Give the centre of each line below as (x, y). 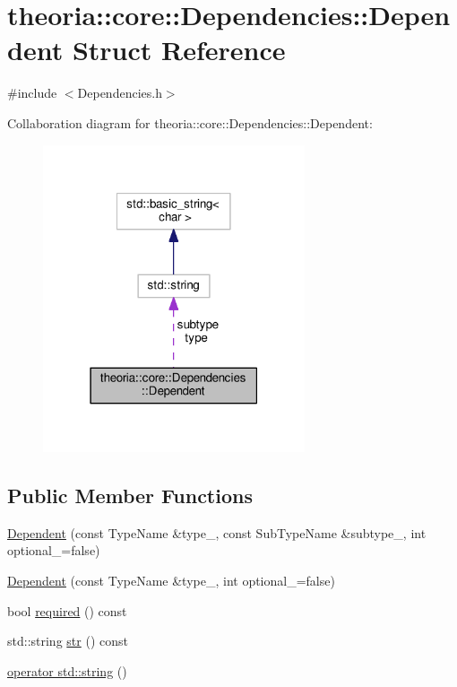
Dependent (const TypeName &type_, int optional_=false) (171, 580)
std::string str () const (68, 641)
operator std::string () (67, 670)
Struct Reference (179, 50)
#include (32, 93)
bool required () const (67, 610)
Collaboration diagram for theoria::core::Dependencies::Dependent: (190, 122)
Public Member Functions (130, 495)
